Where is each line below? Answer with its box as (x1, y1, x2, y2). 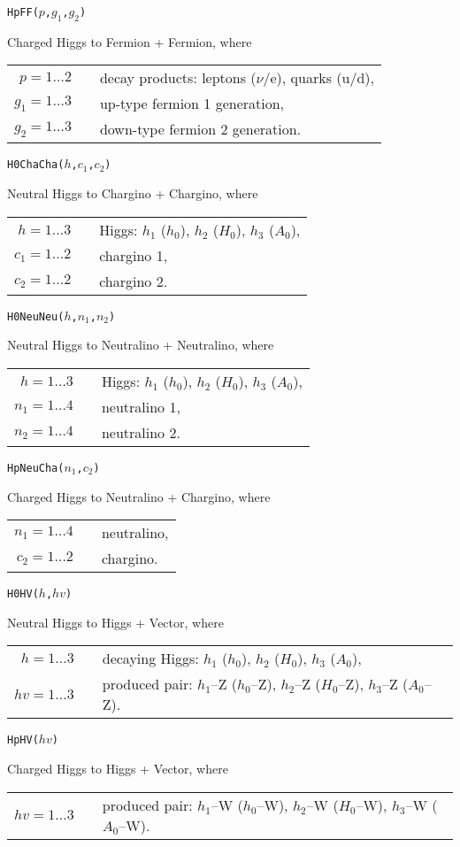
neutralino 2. (101, 421, 180, 443)
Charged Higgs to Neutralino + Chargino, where (7, 487, 271, 505)
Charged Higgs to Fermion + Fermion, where (7, 32, 252, 50)
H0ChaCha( (7, 158, 65, 172)
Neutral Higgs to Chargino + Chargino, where (7, 184, 258, 203)
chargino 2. (99, 270, 168, 291)
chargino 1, (99, 244, 168, 266)
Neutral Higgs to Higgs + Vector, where (7, 612, 224, 631)
